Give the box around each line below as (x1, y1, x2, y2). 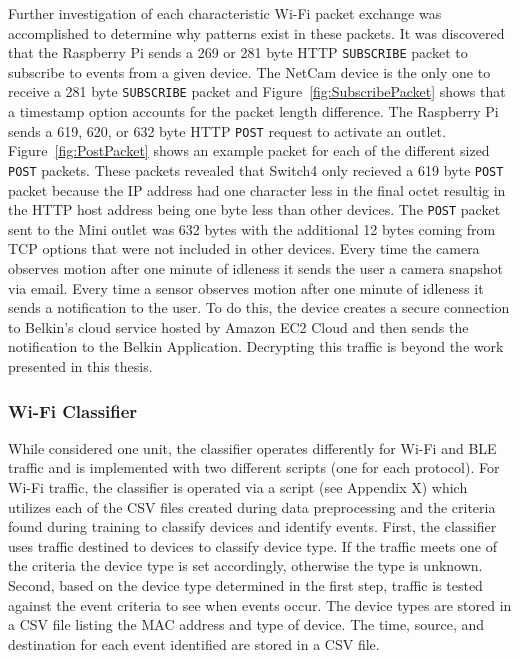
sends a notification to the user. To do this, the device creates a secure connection (8, 297, 510, 318)
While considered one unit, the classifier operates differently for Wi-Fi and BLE (8, 437, 497, 458)
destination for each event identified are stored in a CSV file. (8, 633, 380, 654)
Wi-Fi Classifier (8, 398, 138, 423)
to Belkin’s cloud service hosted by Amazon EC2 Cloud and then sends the (8, 316, 469, 337)
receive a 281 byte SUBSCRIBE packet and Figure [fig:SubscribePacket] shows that (8, 81, 506, 102)
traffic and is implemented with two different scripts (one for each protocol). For (8, 457, 500, 478)
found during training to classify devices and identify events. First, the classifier (8, 516, 497, 537)
